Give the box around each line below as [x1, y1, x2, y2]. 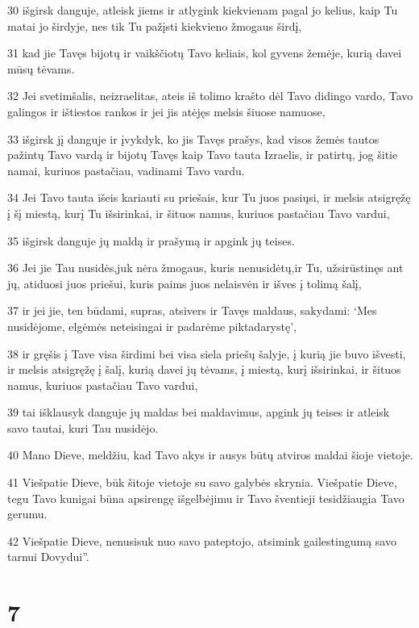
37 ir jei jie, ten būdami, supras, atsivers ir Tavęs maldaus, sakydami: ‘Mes [7, 302, 377, 319]
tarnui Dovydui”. [7, 548, 89, 565]
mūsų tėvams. [7, 60, 75, 77]
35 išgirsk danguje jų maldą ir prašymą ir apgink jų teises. [7, 232, 295, 249]
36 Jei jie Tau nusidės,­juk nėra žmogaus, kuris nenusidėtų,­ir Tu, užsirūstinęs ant [7, 259, 404, 276]
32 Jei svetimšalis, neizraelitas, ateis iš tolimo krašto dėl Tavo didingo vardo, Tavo [7, 87, 413, 104]
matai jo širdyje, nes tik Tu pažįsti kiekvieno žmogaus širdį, [7, 17, 302, 34]
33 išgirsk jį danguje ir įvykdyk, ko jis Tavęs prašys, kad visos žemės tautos [7, 130, 380, 147]
